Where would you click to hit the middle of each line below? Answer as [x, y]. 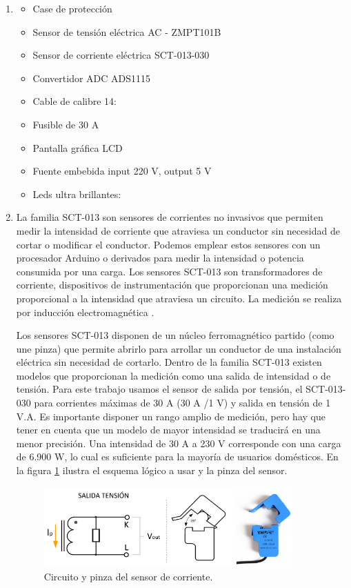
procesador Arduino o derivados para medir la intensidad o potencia [160, 258]
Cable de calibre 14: [74, 101]
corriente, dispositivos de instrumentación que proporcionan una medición [172, 285]
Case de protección [72, 8]
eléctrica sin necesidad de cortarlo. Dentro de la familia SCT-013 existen [169, 362]
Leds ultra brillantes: [77, 194]
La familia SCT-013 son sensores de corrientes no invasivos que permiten [170, 217]
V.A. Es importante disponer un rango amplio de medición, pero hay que [171, 416]
